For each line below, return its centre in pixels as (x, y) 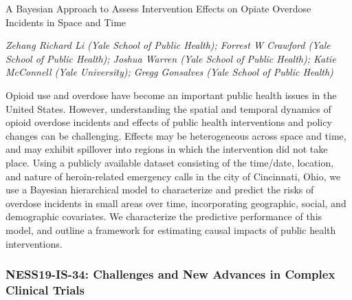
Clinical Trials (45, 289)
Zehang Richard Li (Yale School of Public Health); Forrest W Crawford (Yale (168, 45)
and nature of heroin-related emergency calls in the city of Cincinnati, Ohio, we (173, 176)
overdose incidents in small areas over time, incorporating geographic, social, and (176, 203)
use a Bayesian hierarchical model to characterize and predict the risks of (160, 190)
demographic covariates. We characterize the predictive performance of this (164, 216)
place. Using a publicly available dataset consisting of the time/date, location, (170, 162)
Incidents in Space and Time (66, 22)
